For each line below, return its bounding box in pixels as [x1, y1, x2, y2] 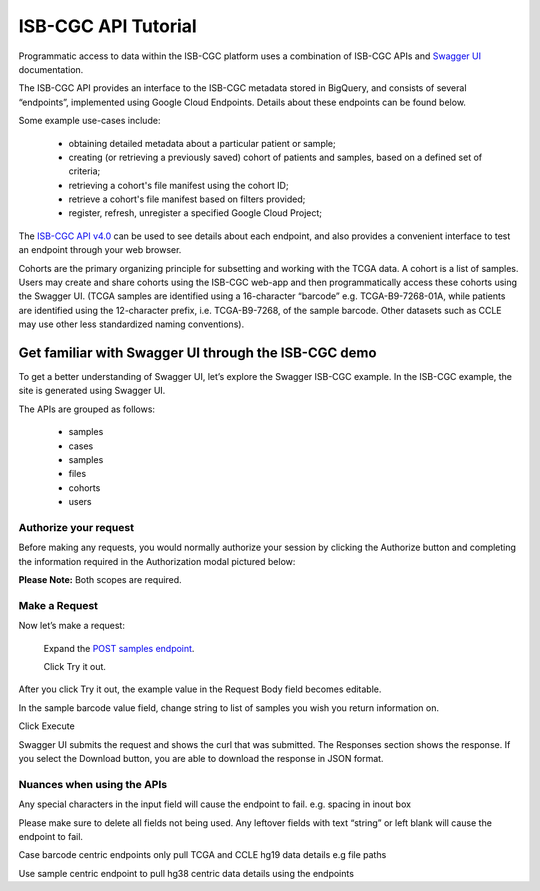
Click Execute [18, 720, 75, 732]
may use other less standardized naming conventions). [18, 318, 245, 330]
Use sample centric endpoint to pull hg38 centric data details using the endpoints [18, 867, 355, 879]
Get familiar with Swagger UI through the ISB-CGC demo [18, 345, 377, 361]
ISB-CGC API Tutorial [18, 15, 197, 37]
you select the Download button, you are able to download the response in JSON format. [18, 753, 384, 765]
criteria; [68, 165, 101, 177]
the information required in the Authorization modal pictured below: [18, 555, 296, 567]
